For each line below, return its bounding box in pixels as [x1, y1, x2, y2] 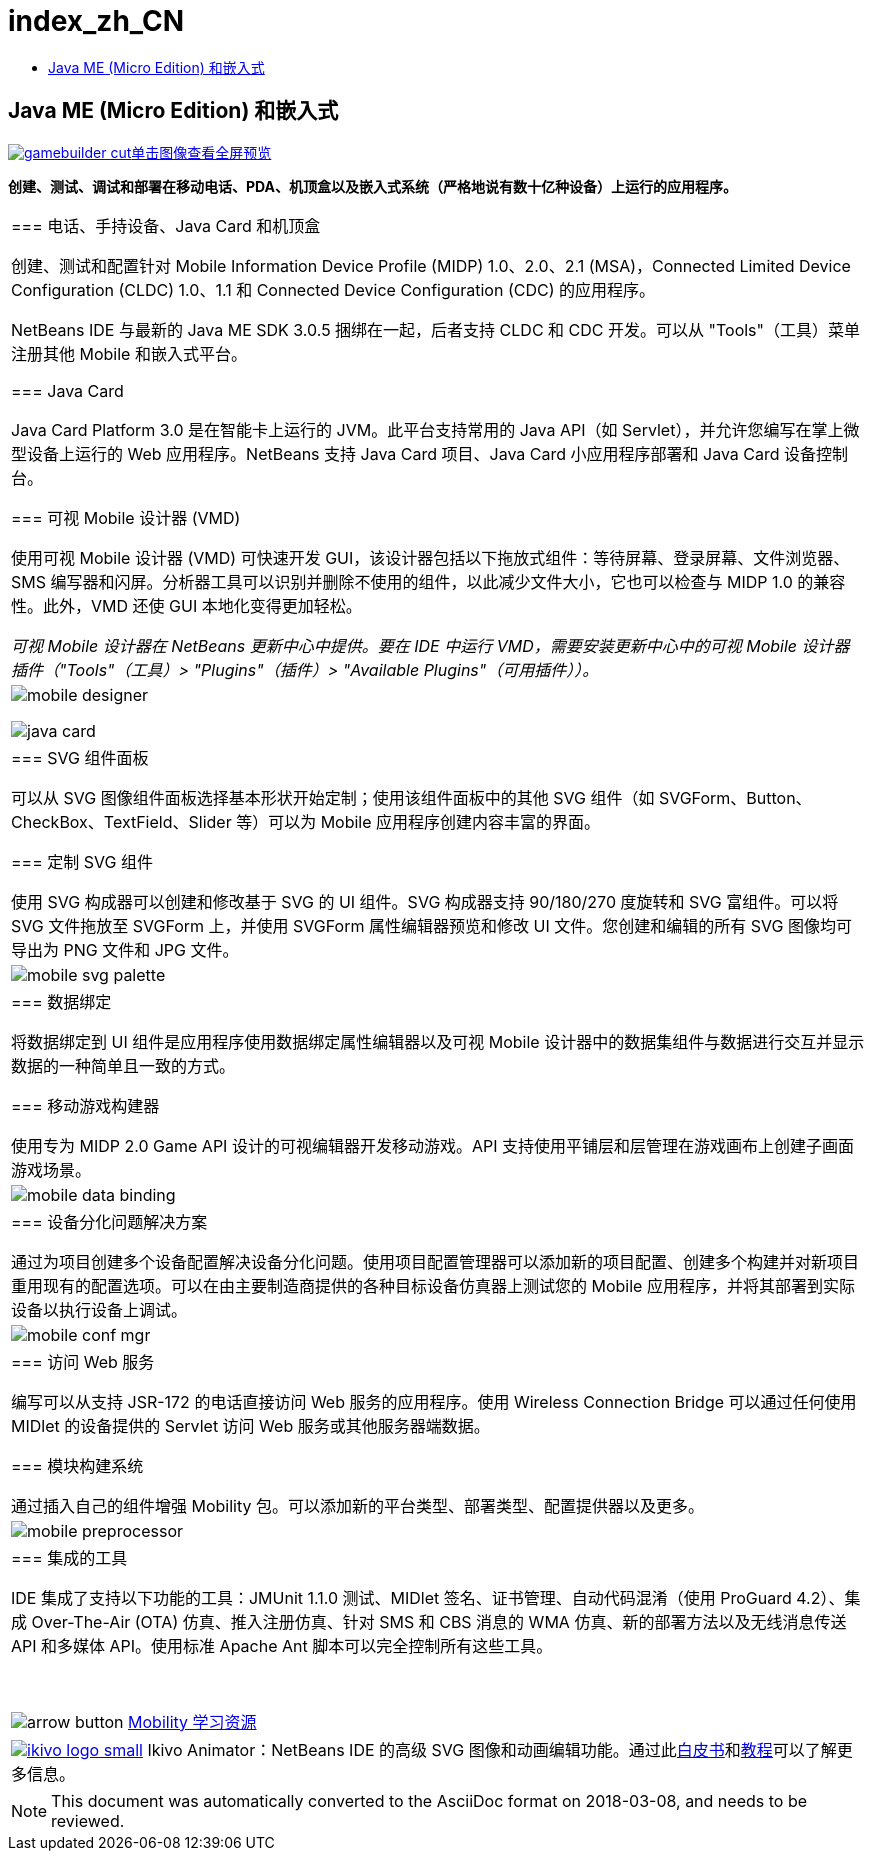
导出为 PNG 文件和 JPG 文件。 [11, 939, 239, 960]
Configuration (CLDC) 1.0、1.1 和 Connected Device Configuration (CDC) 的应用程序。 [11, 279, 655, 300]
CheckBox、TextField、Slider [11, 811, 232, 832]
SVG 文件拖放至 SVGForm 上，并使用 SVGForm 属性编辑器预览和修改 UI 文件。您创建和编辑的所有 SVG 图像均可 [11, 915, 852, 936]
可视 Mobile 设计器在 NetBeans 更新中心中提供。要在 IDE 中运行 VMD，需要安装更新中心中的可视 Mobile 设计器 [11, 635, 850, 656]
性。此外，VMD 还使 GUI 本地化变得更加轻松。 [11, 595, 362, 616]
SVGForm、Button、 [658, 787, 812, 808]
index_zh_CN [8, 4, 185, 38]
